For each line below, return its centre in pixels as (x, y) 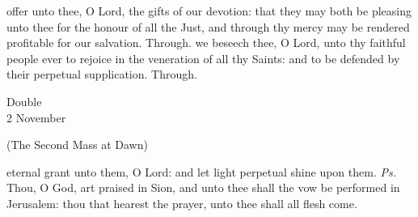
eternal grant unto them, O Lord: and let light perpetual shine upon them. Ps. (202, 171)
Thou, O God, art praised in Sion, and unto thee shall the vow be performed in (203, 187)
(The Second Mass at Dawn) (77, 145)
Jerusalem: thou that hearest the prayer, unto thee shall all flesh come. (182, 203)
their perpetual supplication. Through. (102, 74)
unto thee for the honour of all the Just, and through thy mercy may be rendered (208, 26)
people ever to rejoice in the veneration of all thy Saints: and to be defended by (203, 58)
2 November (36, 117)
